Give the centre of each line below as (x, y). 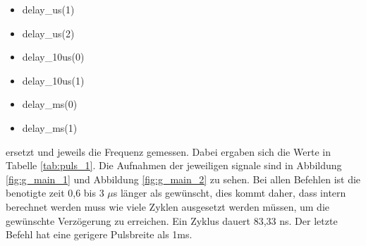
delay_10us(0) (53, 57)
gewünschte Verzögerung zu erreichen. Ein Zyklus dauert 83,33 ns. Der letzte (172, 220)
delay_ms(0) (50, 104)
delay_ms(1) (50, 127)
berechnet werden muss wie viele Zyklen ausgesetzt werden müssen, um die (167, 206)
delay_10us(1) (53, 80)
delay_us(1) (48, 9)
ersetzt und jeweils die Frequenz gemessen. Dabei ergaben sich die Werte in (168, 151)
